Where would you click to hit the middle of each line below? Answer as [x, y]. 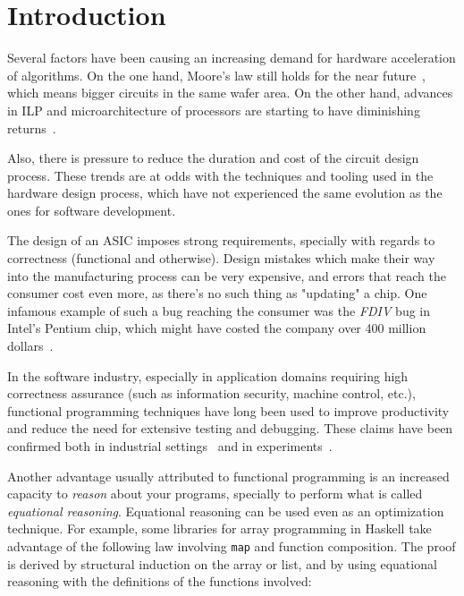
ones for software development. [92, 210]
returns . [32, 128]
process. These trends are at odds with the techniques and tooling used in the [220, 175]
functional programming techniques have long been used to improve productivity [228, 410]
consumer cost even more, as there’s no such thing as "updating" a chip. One [217, 293]
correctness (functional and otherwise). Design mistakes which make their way [221, 258]
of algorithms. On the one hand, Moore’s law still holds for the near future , [217, 75]
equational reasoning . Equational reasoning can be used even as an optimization [226, 511]
